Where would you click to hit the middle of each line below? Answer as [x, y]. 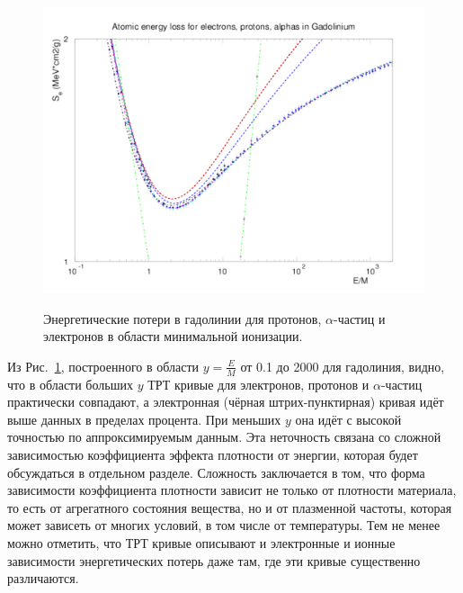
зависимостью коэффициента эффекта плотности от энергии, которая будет [213, 454]
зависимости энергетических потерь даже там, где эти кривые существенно [214, 560]
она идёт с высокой [348, 419]
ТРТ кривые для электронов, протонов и [258, 384]
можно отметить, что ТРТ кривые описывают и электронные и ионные [201, 542]
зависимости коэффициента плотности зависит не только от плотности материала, [232, 490]
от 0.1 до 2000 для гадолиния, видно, [343, 366]
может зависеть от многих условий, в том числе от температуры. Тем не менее [224, 525]
